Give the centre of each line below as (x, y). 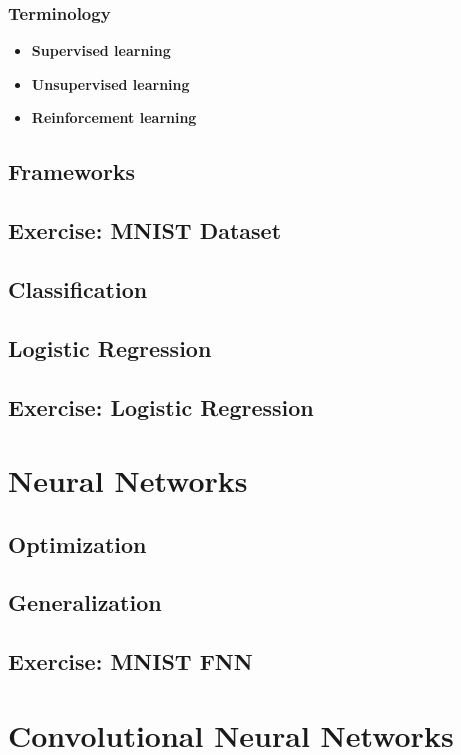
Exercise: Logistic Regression (161, 406)
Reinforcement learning (114, 117)
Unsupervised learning (110, 83)
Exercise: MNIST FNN (130, 661)
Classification (78, 288)
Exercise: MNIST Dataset (145, 230)
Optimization (77, 543)
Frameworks (72, 171)
